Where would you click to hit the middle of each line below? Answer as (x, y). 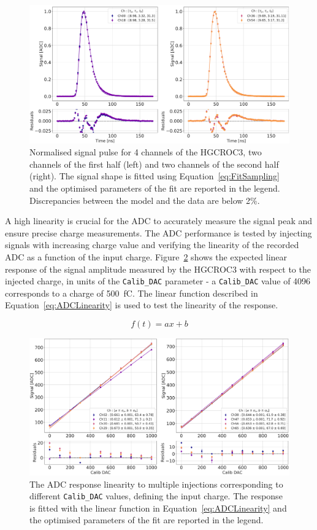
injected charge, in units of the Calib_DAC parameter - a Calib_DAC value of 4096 (158, 281)
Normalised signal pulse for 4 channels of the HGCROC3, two (146, 152)
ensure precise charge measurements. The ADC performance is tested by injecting (158, 232)
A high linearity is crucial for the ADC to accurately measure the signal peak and (159, 221)
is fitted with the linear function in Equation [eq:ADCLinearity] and (158, 508)
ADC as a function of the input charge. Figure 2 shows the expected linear (146, 257)
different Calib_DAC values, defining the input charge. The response (156, 496)
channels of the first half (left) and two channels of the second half (154, 164)
